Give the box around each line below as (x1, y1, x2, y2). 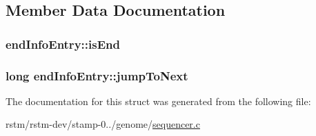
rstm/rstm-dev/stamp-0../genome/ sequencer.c (6, 117, 200, 131)
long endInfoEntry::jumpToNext (6, 67, 188, 84)
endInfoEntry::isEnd (6, 35, 120, 52)
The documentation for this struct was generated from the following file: (6, 93, 311, 108)
